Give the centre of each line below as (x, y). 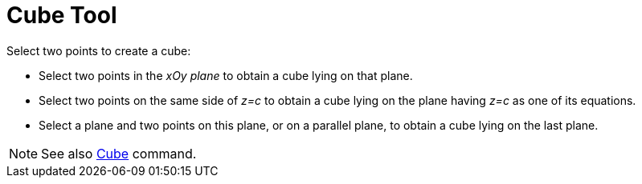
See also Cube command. (119, 153)
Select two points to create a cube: (99, 50)
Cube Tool (62, 15)
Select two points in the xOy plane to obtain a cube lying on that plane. (226, 75)
